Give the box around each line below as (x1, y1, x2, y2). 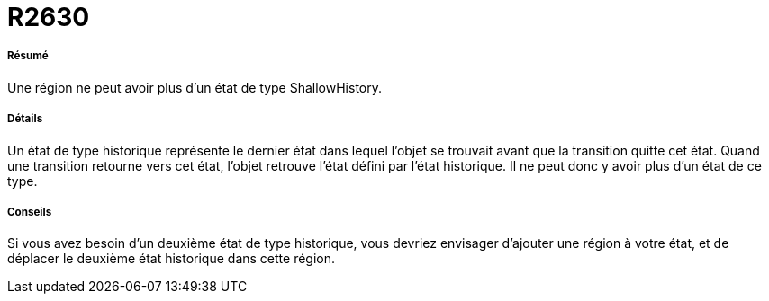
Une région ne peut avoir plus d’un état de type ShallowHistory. (7, 79, 382, 95)
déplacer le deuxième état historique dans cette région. (7, 251, 336, 267)
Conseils (7, 205, 52, 218)
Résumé (7, 49, 49, 63)
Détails (7, 112, 43, 126)
